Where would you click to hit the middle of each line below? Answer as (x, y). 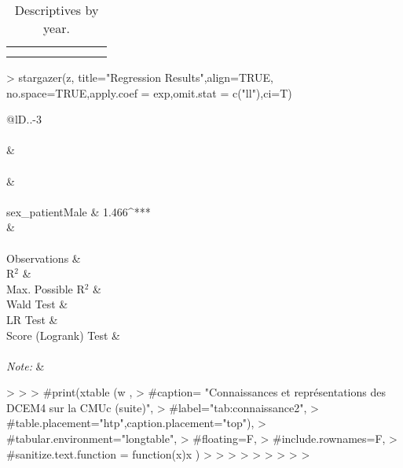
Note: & (26, 365)
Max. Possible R (46, 288)
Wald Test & (37, 304)
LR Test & (32, 319)
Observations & (44, 258)
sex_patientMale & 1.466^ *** (79, 211)
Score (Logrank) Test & (64, 335)
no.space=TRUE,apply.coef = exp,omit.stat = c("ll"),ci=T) (149, 92)
